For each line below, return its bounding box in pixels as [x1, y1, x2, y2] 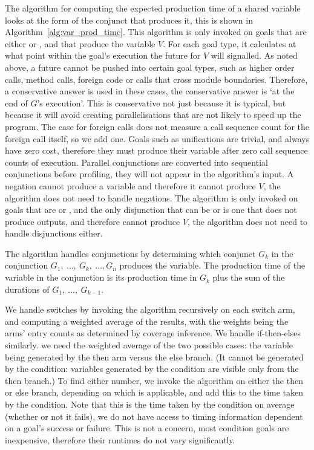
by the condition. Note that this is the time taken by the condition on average [5, 398, 295, 410]
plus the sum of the [212, 271, 285, 284]
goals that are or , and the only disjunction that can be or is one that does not [5, 203, 297, 216]
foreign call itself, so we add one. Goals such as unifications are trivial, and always [5, 132, 310, 145]
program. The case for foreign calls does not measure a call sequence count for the [5, 120, 310, 132]
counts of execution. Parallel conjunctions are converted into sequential [5, 155, 268, 168]
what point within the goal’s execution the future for [5, 49, 201, 62]
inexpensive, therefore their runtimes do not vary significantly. [5, 433, 235, 446]
